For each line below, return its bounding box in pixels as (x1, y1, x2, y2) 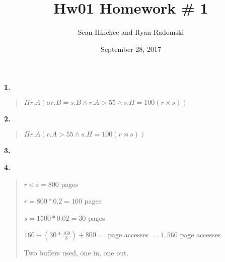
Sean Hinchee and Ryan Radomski (78, 27, 184, 37)
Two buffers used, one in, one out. (24, 247, 129, 258)
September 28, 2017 (101, 43, 161, 54)
